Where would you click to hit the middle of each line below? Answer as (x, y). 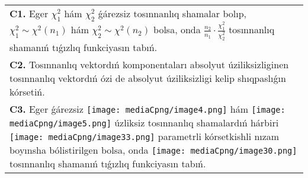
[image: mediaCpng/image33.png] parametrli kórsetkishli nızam (145, 136)
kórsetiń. (27, 91)
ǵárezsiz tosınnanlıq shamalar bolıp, (172, 13)
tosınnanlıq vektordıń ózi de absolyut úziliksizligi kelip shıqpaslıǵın (148, 78)
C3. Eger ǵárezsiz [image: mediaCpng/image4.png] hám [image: (147, 109)
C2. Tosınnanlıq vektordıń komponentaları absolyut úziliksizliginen (149, 64)
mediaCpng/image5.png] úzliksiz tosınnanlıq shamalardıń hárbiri (144, 122)
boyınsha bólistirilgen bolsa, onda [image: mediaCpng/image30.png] (153, 150)
